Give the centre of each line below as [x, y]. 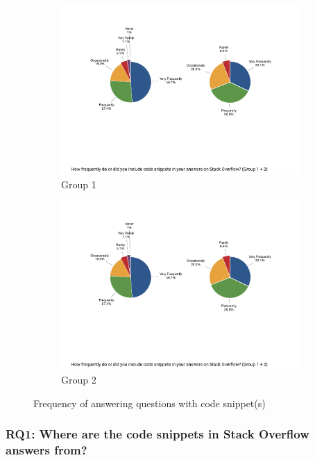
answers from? [46, 450]
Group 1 [79, 184]
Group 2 [79, 379]
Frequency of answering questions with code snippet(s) [150, 403]
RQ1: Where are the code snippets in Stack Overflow [157, 434]
